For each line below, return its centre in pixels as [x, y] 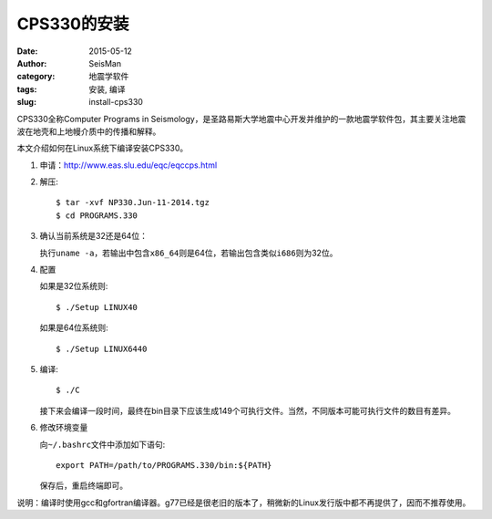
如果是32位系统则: [74, 286]
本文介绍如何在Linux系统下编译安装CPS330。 [102, 148]
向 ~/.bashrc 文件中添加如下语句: [102, 444]
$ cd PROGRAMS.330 [97, 215]
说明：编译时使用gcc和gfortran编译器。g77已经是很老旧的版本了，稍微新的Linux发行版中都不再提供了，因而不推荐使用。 [244, 503]
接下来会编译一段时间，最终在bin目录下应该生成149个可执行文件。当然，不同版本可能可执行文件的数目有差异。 [247, 410]
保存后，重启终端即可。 [83, 486]
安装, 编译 [107, 89]
